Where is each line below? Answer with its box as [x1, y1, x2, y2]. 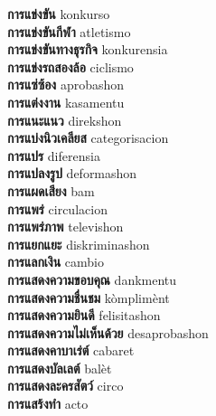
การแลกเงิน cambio [7, 252, 104, 271]
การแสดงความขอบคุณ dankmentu [7, 269, 177, 288]
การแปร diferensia [7, 146, 100, 165]
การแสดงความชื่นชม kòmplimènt [7, 288, 170, 307]
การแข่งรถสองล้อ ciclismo [7, 57, 134, 76]
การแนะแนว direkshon [7, 110, 122, 129]
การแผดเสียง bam [7, 181, 95, 200]
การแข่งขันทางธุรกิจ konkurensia [7, 40, 168, 59]
